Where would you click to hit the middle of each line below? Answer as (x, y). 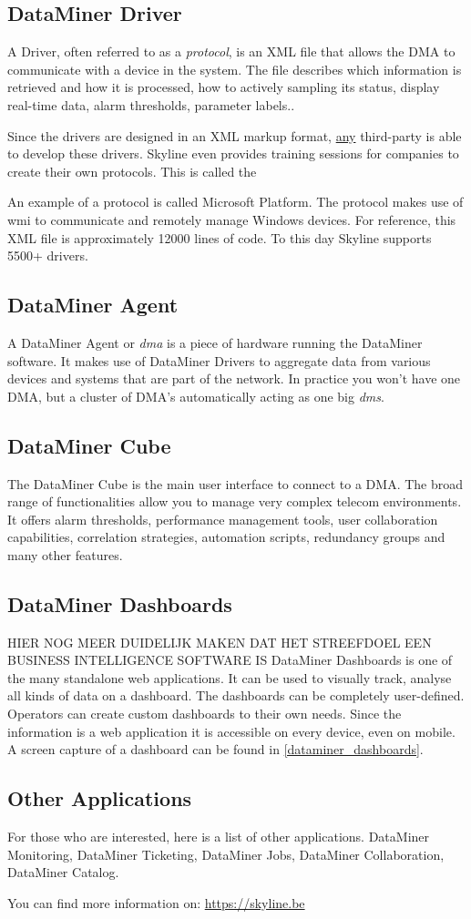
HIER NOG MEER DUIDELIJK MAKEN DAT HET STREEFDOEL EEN (220, 642)
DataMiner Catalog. (63, 872)
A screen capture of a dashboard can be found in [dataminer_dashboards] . (215, 749)
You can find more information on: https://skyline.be (156, 902)
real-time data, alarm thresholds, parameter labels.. (151, 104)
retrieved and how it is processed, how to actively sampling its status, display (224, 87)
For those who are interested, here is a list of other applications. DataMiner (219, 837)
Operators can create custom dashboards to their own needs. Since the (205, 714)
